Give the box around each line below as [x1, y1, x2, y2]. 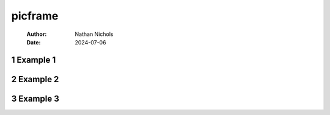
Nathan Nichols [75, 30, 114, 38]
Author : [26, 30, 47, 38]
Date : [26, 38, 41, 46]
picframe [11, 9, 59, 23]
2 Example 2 [11, 74, 59, 85]
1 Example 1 [11, 55, 56, 65]
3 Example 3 [11, 93, 59, 103]
